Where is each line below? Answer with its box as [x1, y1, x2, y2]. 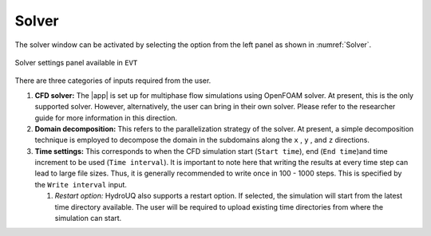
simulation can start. [54, 214, 122, 223]
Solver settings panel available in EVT [14, 57, 138, 67]
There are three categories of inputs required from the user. [14, 76, 212, 85]
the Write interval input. [34, 179, 128, 189]
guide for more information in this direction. [34, 112, 178, 123]
